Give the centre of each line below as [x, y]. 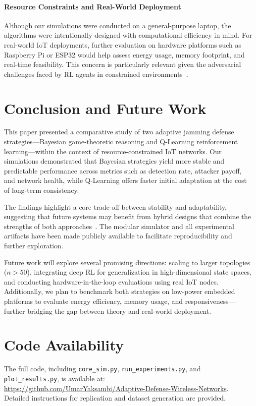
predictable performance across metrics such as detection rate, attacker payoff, [123, 170]
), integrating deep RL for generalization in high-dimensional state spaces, [139, 272]
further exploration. [34, 246]
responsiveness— [210, 301]
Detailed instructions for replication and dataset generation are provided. [115, 398]
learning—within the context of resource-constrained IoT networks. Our [113, 151]
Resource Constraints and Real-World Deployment [93, 6]
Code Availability [64, 345]
